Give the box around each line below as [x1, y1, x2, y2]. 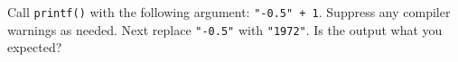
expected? [7, 38, 62, 57]
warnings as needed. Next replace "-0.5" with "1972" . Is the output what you [7, 20, 443, 39]
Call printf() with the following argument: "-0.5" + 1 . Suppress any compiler [7, 3, 451, 21]
